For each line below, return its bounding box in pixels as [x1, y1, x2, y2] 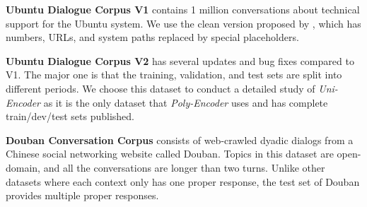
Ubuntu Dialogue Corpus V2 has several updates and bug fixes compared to [6, 53, 354, 68]
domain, [6, 160, 41, 175]
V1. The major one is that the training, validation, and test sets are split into [6, 67, 342, 82]
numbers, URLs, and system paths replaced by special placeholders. [6, 30, 299, 45]
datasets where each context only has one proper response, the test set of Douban [6, 174, 360, 189]
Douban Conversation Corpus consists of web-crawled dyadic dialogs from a [6, 132, 354, 147]
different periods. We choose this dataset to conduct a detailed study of [6, 81, 315, 95]
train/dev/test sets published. [6, 109, 134, 124]
